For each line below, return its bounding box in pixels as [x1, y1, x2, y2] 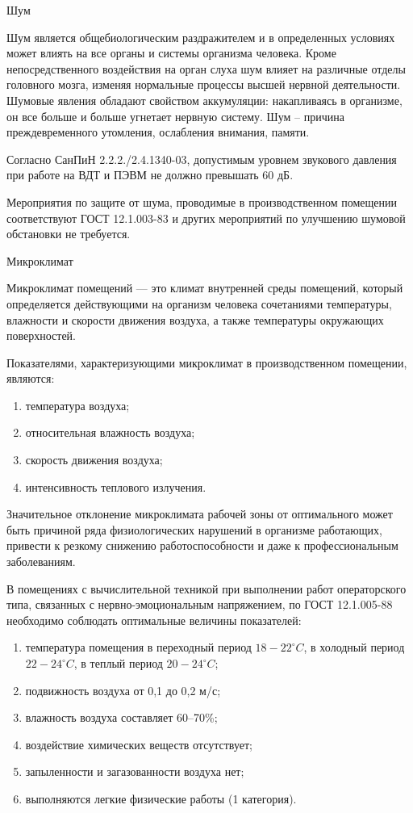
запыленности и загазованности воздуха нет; [25, 763, 244, 780]
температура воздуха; [25, 396, 130, 413]
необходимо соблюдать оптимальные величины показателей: [6, 611, 302, 628]
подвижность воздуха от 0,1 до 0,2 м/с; [25, 681, 221, 698]
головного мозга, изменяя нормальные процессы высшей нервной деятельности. [6, 76, 401, 93]
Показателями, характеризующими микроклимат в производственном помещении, [6, 354, 407, 371]
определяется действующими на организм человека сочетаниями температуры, [6, 295, 392, 312]
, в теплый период [73, 655, 163, 671]
